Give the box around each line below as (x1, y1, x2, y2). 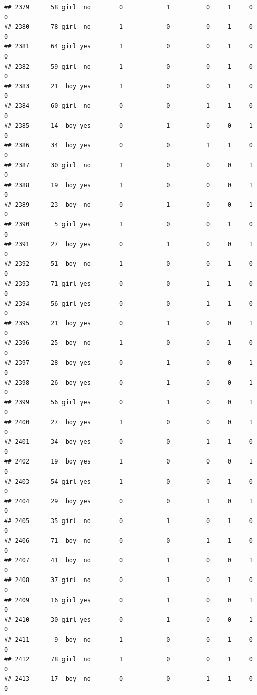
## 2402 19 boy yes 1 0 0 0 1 (4, 458, 253, 466)
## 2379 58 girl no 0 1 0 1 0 (4, 4, 253, 11)
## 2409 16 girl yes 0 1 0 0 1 (4, 596, 253, 604)
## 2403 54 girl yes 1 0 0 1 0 (4, 478, 253, 485)
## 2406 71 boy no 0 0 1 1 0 (4, 537, 253, 545)
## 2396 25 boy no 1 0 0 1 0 (4, 339, 253, 347)
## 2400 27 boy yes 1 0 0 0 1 (4, 418, 253, 426)
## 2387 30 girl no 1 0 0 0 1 (4, 161, 253, 169)
